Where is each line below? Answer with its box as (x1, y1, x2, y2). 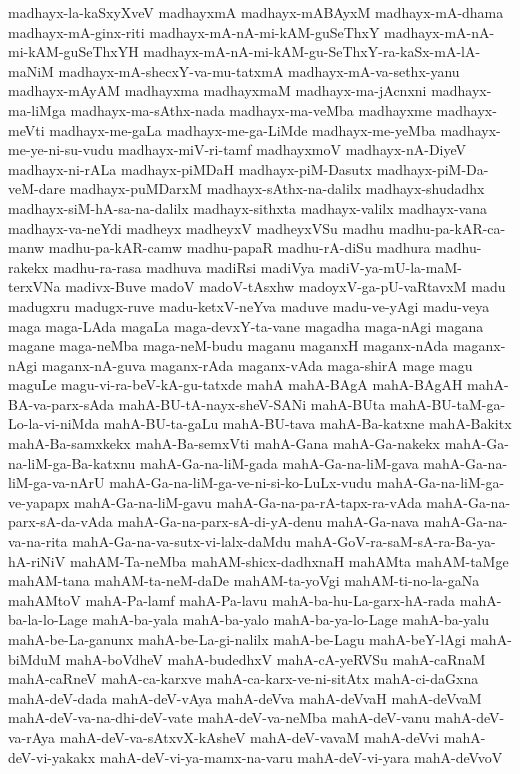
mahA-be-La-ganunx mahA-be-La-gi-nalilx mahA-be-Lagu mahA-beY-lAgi (8, 629, 466, 649)
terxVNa (8, 276, 61, 297)
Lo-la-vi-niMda (8, 413, 100, 434)
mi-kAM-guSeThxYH (8, 41, 139, 62)
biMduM (8, 648, 61, 669)
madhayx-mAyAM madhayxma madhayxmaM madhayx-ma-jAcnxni (8, 80, 427, 101)
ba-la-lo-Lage (8, 609, 88, 630)
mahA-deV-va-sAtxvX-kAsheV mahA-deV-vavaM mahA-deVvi (59, 726, 440, 747)
